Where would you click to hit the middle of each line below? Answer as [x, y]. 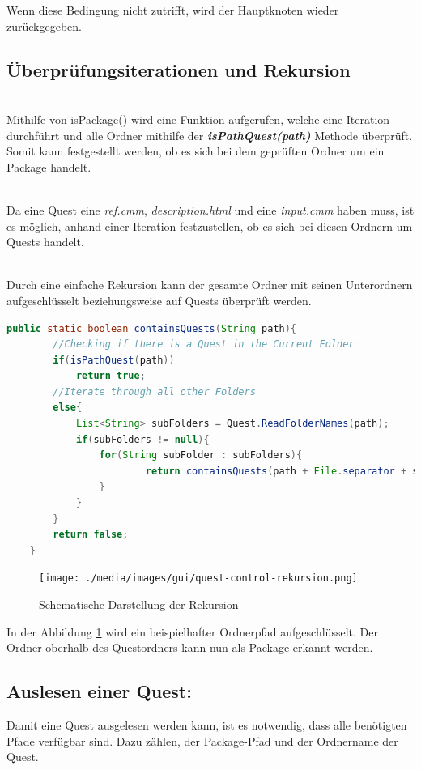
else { [68, 408]
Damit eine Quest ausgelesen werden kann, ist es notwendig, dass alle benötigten [207, 725]
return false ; [91, 535]
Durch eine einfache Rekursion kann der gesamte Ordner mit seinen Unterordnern [210, 285]
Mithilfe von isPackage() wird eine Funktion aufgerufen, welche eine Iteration [198, 119]
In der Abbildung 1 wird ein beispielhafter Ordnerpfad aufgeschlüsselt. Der [192, 631]
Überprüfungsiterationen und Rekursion [179, 69]
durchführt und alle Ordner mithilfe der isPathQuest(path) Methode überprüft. [210, 135]
